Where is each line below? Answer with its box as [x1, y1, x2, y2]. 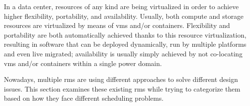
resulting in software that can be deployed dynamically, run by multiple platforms [4, 39, 247, 49]
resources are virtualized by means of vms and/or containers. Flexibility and [4, 20, 230, 30]
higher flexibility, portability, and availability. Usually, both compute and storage [4, 11, 244, 21]
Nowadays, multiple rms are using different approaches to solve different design [4, 74, 238, 84]
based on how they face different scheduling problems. [4, 93, 164, 103]
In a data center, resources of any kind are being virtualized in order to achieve [4, 1, 239, 11]
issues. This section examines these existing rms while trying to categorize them [4, 83, 240, 93]
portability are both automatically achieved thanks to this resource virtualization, [4, 29, 247, 40]
